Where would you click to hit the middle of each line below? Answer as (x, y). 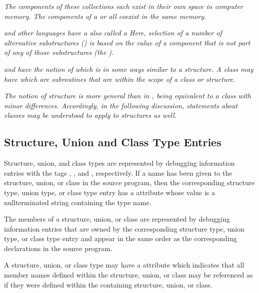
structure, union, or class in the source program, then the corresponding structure (129, 182)
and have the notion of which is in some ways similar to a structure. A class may (129, 69)
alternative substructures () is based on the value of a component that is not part (127, 42)
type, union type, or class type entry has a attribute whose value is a (110, 192)
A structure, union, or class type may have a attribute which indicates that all (124, 265)
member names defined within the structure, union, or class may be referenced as (128, 275)
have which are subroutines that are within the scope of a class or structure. (120, 79)
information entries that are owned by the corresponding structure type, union (124, 228)
